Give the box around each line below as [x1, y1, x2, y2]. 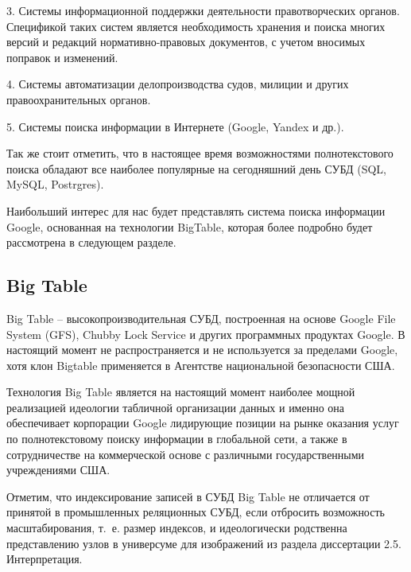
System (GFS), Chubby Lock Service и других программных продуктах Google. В [6, 325, 405, 342]
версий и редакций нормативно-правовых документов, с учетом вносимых [6, 33, 366, 50]
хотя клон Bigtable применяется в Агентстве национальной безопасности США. [6, 356, 395, 373]
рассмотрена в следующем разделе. [6, 234, 176, 251]
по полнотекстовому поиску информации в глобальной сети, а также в [6, 430, 347, 447]
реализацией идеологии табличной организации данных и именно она [6, 399, 345, 415]
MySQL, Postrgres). [6, 176, 104, 193]
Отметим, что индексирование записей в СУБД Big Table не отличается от [6, 488, 370, 504]
